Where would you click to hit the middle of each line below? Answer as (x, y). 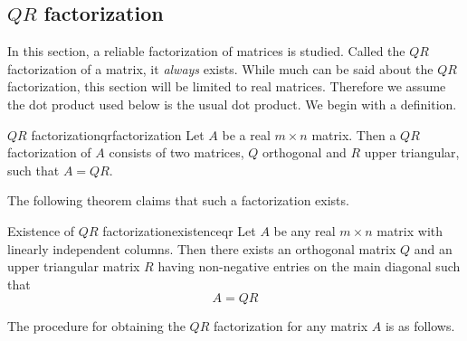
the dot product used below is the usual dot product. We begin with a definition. (232, 104)
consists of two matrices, (176, 152)
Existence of (41, 230)
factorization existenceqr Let (179, 230)
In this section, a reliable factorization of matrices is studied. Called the (206, 51)
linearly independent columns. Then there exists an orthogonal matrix (202, 248)
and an (433, 248)
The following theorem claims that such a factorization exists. (178, 200)
